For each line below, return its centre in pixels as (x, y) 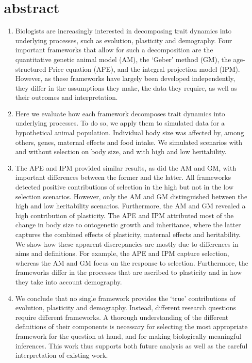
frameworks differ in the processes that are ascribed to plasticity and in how (128, 272)
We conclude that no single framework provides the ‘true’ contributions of (125, 298)
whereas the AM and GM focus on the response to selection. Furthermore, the (132, 262)
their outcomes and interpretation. (67, 97)
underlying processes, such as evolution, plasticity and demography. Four (124, 40)
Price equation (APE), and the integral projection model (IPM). (144, 69)
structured (31, 69)
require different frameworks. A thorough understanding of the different (122, 317)
